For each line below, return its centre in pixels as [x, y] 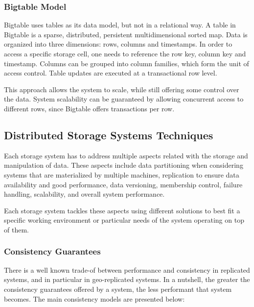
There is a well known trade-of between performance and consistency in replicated [127, 269]
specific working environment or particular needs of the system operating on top [124, 220]
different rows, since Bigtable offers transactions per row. [89, 108]
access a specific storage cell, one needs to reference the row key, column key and [125, 53]
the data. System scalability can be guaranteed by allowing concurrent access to [124, 99]
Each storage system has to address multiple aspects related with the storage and [126, 155]
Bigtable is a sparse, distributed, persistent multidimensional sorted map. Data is [126, 34]
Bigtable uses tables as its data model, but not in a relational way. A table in [120, 25]
